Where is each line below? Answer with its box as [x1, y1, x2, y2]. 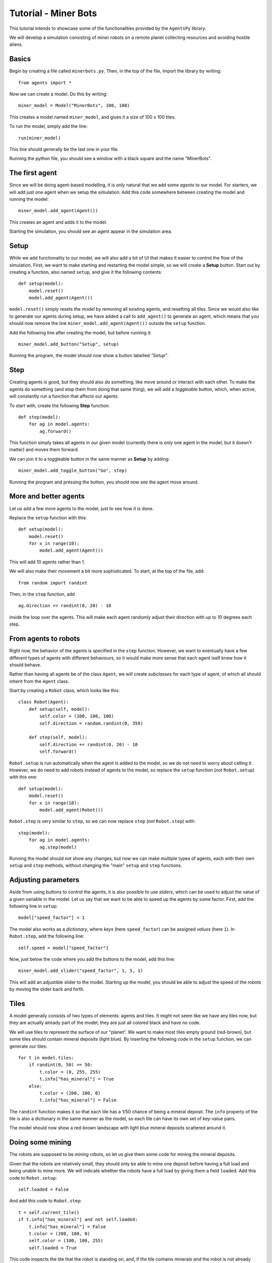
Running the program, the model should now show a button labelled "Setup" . [9, 353, 169, 359]
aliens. [9, 41, 23, 47]
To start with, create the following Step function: [9, 402, 110, 409]
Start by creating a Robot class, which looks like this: [9, 688, 120, 694]
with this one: [9, 774, 38, 780]
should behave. [9, 662, 41, 668]
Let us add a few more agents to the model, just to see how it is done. [9, 505, 154, 511]
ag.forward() [39, 428, 72, 434]
